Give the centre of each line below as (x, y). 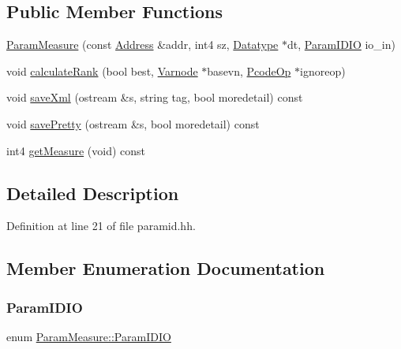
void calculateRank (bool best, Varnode (102, 71)
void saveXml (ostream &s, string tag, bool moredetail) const (155, 97)
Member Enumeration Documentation (166, 268)
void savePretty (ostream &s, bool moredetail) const (133, 123)
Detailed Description (93, 193)
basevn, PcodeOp (249, 71)
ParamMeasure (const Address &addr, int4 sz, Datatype (142, 45)
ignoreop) (323, 71)
